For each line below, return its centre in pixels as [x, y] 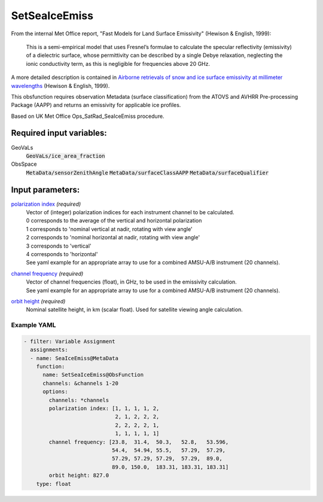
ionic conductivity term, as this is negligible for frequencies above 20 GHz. [118, 63]
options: [55, 392]
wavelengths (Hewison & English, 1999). [60, 86]
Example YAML [33, 325]
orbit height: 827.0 [79, 475]
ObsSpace [24, 164]
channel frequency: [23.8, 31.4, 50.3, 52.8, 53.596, [139, 442]
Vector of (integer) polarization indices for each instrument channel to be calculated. [130, 212]
